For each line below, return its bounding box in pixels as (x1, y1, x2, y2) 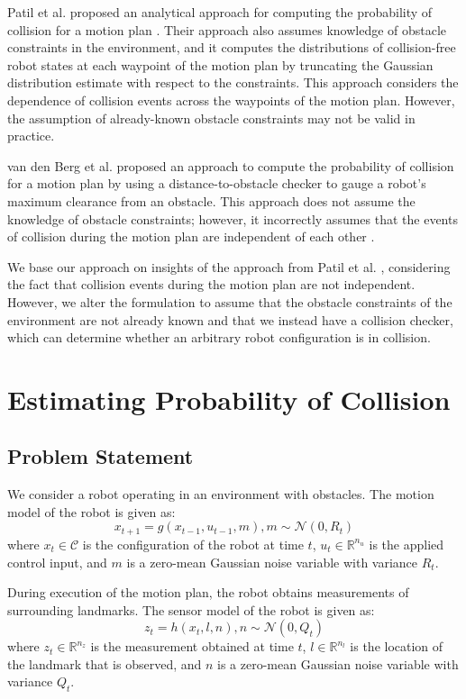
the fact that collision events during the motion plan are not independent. (7, 275, 416, 294)
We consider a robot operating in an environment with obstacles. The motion (7, 485, 434, 504)
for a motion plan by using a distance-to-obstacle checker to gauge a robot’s (7, 174, 426, 193)
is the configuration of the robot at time (82, 534, 304, 553)
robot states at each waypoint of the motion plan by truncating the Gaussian (7, 55, 434, 74)
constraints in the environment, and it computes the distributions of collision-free (7, 38, 456, 57)
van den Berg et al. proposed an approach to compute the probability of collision (7, 156, 454, 175)
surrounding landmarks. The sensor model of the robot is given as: (7, 600, 375, 619)
